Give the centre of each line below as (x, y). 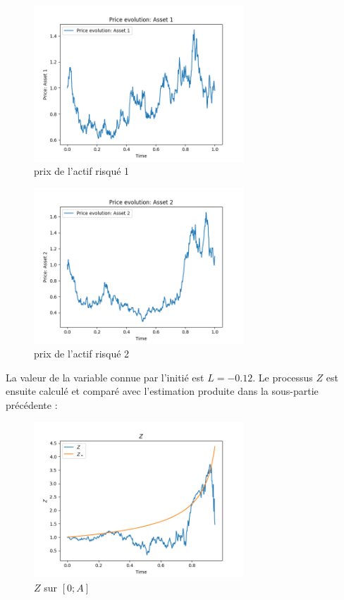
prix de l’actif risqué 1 (82, 171)
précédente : (32, 405)
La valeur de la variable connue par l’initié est (105, 377)
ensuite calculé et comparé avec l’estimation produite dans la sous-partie (162, 391)
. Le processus (283, 377)
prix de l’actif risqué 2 (82, 354)
